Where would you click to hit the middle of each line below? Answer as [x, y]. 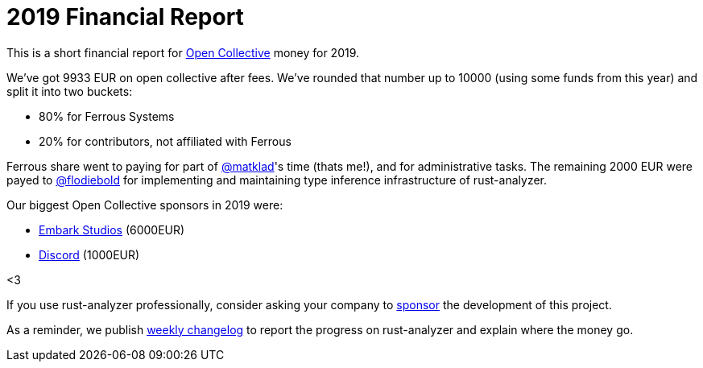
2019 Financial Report [125, 17]
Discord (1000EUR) [89, 254]
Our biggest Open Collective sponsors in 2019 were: [145, 205]
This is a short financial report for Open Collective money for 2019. [183, 52]
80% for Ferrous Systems [107, 116]
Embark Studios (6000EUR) [112, 229]
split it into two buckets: [70, 91]
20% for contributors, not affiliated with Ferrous [165, 141]
